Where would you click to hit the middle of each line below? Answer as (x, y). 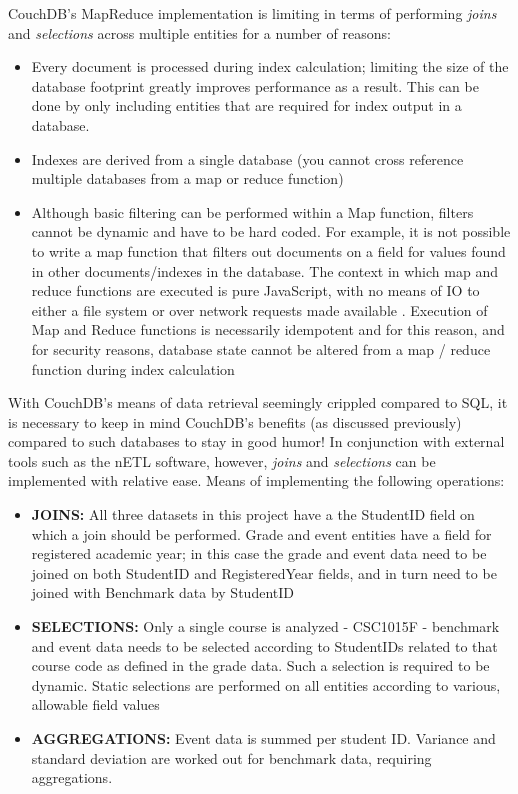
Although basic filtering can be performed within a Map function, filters (252, 211)
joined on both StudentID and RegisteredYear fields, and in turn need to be (264, 572)
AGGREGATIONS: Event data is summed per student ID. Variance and (263, 738)
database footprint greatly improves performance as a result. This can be (255, 85)
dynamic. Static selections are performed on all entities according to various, (266, 684)
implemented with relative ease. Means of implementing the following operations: (256, 480)
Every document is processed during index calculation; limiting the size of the (270, 66)
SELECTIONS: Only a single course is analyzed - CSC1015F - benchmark (265, 626)
